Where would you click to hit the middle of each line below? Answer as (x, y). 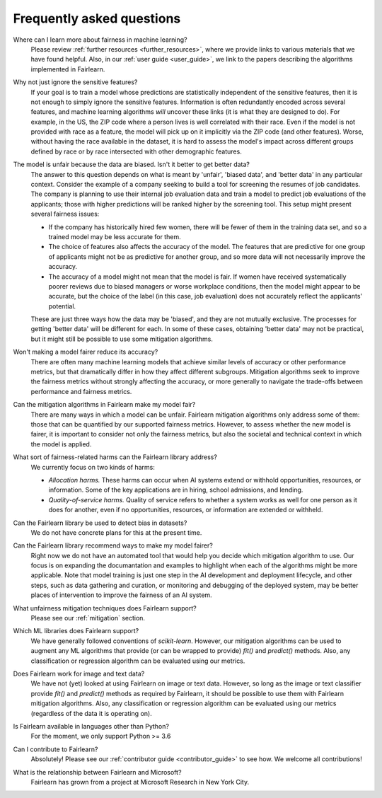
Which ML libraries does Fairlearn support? (76, 631)
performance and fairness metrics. (81, 391)
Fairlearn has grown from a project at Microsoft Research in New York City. (140, 782)
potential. (62, 306)
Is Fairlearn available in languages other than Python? (91, 726)
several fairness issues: (65, 214)
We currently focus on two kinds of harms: (93, 467)
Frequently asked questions (97, 18)
